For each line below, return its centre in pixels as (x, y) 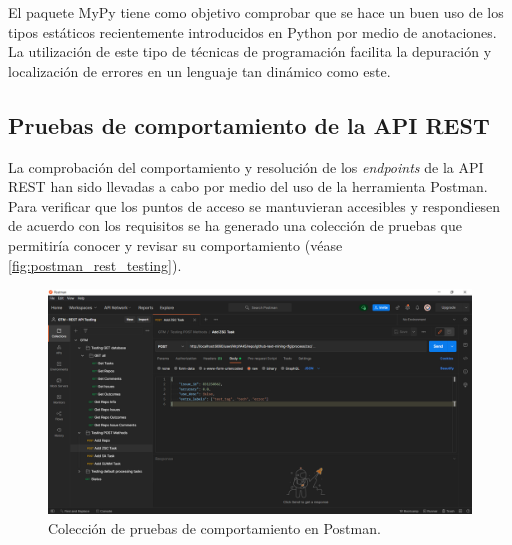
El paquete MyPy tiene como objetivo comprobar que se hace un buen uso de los (256, 12)
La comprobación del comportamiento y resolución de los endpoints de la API (246, 166)
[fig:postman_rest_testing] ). (95, 264)
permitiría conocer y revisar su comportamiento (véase (175, 244)
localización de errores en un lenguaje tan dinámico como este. (199, 70)
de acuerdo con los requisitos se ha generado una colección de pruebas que (235, 225)
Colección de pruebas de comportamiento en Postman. (214, 527)
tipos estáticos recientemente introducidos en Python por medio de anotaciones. (252, 31)
